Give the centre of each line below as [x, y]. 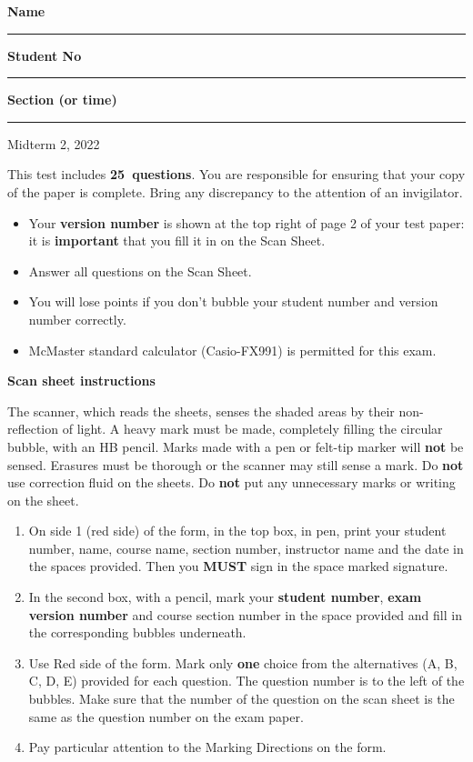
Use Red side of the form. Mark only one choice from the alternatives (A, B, [243, 662]
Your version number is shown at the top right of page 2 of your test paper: [247, 222]
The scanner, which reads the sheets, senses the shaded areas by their [201, 411]
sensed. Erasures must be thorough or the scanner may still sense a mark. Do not [236, 464]
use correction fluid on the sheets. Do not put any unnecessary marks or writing [231, 482]
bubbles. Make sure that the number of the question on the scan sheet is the [242, 699]
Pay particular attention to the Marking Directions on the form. [207, 747]
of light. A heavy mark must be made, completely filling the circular [252, 429]
